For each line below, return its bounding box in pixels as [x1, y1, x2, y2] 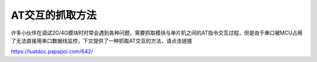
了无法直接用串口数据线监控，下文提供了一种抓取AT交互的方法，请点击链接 [11, 37, 193, 44]
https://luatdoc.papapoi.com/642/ [11, 48, 93, 55]
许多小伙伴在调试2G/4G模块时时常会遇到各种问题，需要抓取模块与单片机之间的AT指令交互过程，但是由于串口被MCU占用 [11, 29, 303, 36]
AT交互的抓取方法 [11, 9, 97, 22]
